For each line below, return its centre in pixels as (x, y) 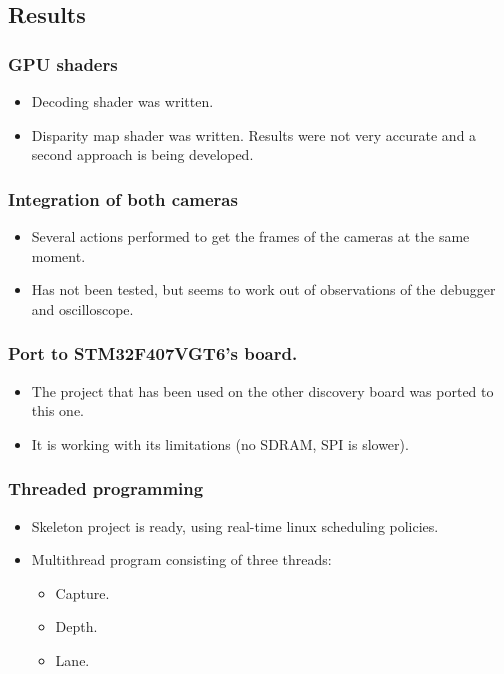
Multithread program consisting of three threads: (181, 559)
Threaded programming (106, 488)
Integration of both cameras (123, 198)
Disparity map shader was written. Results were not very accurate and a (254, 134)
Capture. (82, 592)
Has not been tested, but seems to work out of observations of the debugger (263, 289)
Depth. (76, 626)
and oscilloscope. (82, 308)
